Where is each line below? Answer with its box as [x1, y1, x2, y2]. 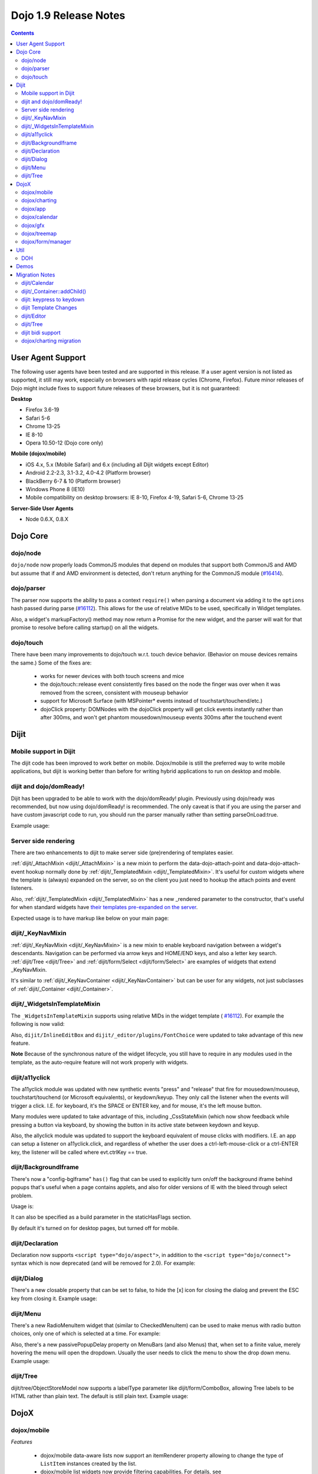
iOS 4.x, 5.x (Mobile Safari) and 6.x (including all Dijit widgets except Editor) [25, 460, 209, 468]
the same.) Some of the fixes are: [11, 659, 92, 666]
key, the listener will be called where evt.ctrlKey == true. [11, 1149, 147, 1156]
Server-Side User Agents [11, 505, 74, 512]
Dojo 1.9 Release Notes [11, 9, 126, 22]
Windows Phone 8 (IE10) [25, 485, 85, 492]
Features [11, 1439, 32, 1446]
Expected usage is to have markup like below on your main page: [11, 914, 169, 922]
